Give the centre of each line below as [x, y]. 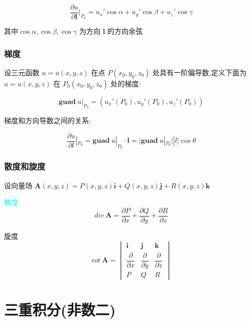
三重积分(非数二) [60, 309]
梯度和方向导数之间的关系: [47, 120]
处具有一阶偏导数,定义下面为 [199, 72]
